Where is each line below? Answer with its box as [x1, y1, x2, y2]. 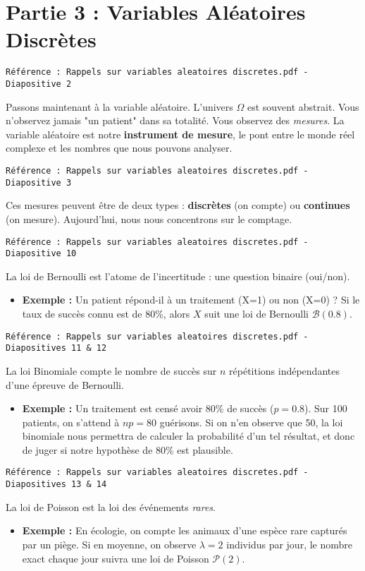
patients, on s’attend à [22, 414, 120, 429]
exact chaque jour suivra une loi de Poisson [22, 551, 209, 565]
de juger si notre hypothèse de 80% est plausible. [22, 442, 233, 457]
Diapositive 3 [6, 177, 72, 188]
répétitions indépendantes [229, 363, 340, 378]
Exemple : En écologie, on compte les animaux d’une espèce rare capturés [22, 523, 347, 538]
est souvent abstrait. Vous [247, 99, 359, 114]
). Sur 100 [304, 401, 347, 416]
